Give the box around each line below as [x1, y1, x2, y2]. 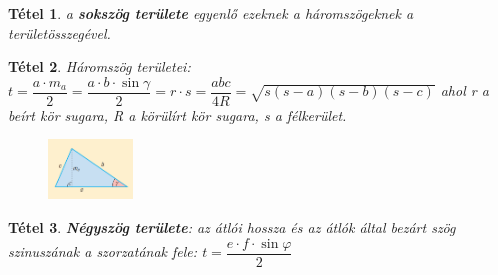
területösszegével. [8, 22, 111, 43]
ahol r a [440, 80, 489, 101]
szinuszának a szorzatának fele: [8, 241, 198, 262]
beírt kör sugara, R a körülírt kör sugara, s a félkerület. [8, 104, 347, 125]
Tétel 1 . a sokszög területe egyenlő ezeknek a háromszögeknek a [8, 3, 414, 23]
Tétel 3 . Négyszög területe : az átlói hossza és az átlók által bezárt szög [8, 217, 456, 238]
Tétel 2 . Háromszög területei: [8, 56, 191, 77]
